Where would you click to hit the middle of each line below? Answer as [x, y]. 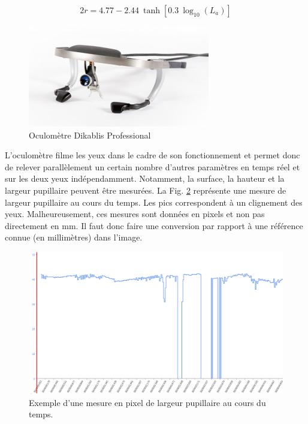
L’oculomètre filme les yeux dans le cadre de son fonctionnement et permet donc [153, 155]
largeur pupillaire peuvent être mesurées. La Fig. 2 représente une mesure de [146, 190]
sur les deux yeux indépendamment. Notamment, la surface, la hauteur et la [145, 178]
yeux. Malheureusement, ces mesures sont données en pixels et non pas [135, 214]
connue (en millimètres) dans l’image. [74, 237]
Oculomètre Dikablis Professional [90, 135]
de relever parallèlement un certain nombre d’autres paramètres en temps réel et [153, 166]
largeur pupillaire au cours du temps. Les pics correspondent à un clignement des [154, 202]
